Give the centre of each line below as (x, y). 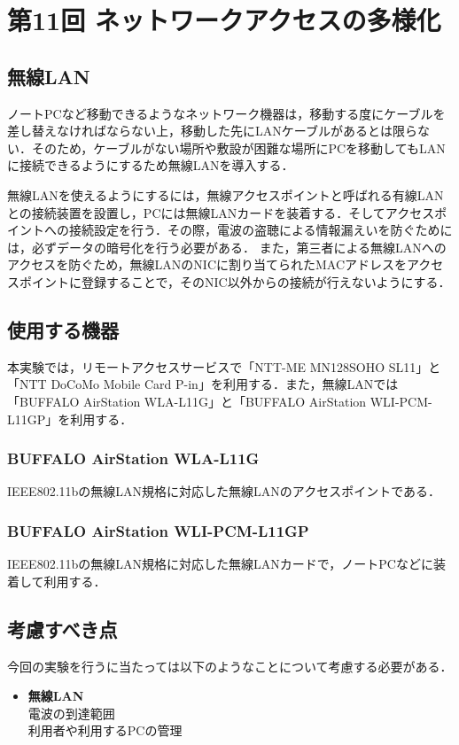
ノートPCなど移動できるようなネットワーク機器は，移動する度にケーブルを (226, 113)
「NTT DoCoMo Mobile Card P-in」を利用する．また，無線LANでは (203, 384)
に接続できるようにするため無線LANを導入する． (151, 165)
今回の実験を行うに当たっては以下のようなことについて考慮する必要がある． (230, 666)
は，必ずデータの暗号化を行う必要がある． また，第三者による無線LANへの (227, 247)
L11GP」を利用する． (70, 419)
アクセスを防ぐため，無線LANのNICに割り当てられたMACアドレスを (207, 264)
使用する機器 (63, 329)
